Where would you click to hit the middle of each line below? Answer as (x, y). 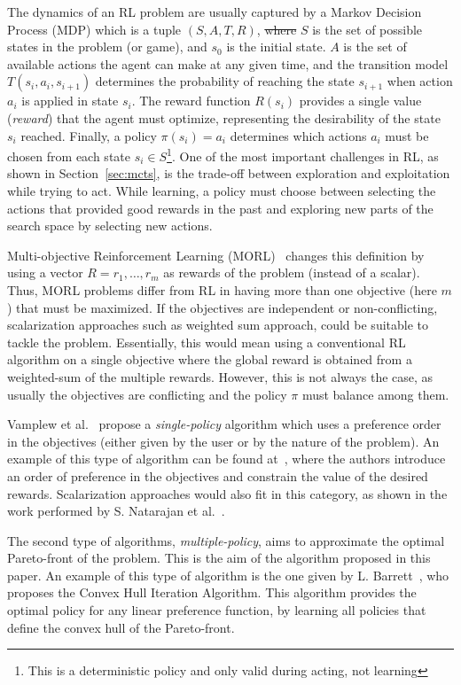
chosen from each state (69, 156)
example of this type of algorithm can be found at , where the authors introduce (227, 459)
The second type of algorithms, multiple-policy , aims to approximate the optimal (226, 540)
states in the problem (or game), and (107, 47)
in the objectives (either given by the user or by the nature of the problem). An (223, 441)
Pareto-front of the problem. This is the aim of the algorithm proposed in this (219, 558)
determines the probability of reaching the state (225, 81)
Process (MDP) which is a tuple (94, 29)
